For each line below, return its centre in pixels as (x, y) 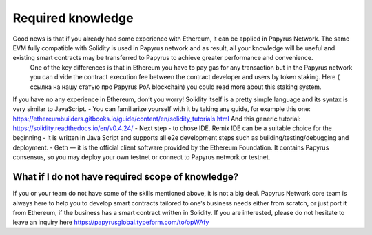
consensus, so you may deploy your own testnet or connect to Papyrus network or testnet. (142, 157)
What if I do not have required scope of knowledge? (126, 177)
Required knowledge (73, 18)
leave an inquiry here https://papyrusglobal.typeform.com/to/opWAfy (111, 222)
